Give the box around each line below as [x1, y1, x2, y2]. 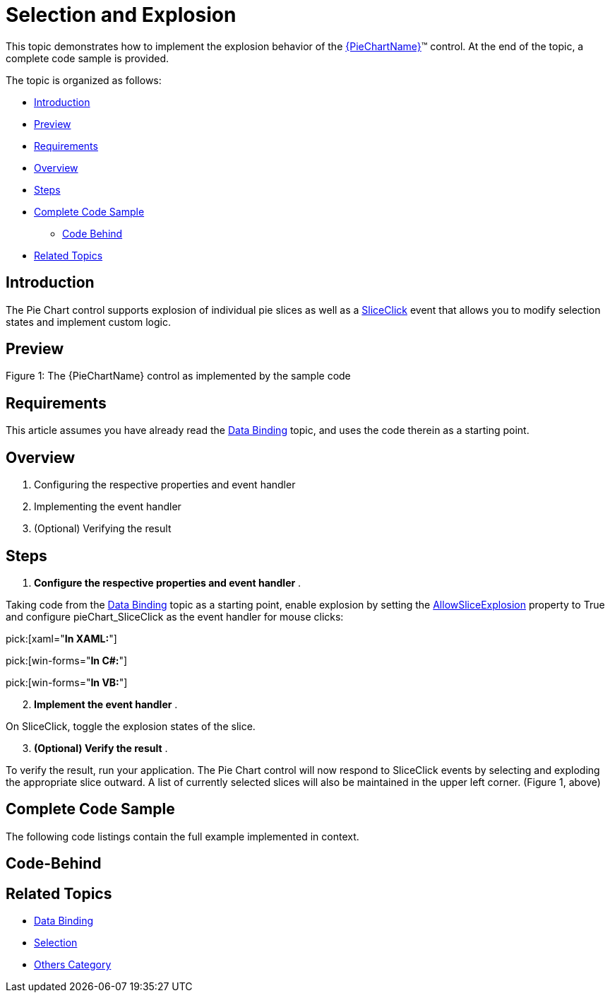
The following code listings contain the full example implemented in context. [6, 830, 359, 843]
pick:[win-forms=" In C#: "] [6, 654, 128, 667]
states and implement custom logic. [6, 315, 171, 328]
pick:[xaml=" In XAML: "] [6, 632, 117, 645]
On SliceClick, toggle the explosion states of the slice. [6, 720, 256, 732]
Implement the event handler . [34, 698, 178, 710]
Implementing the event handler [34, 500, 181, 513]
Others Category [34, 958, 112, 971]
